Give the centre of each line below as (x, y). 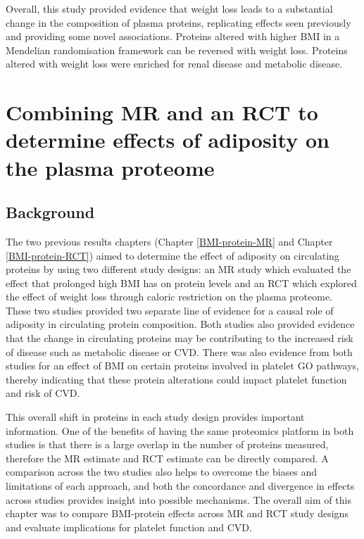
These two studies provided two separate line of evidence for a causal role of (170, 310)
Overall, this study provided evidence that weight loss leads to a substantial (169, 8)
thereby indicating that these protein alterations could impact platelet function (176, 379)
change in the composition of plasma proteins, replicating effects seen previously (178, 22)
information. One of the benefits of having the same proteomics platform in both (180, 430)
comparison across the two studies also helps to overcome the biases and (162, 472)
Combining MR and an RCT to (162, 112)
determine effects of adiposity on (168, 140)
